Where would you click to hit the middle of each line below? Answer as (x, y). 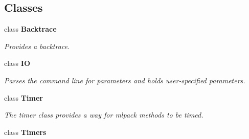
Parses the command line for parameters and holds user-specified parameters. (125, 80)
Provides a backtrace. (37, 46)
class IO (17, 63)
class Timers (25, 132)
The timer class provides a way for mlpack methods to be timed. (104, 115)
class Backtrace (30, 29)
